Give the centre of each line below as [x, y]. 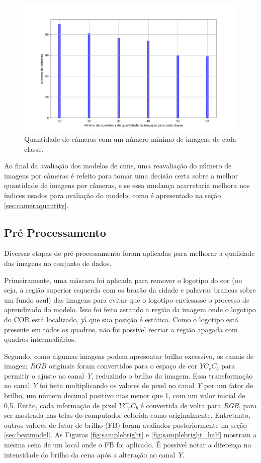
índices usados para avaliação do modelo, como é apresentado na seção [113, 195]
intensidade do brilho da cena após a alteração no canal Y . [95, 454]
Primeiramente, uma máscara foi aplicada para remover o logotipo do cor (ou [123, 280]
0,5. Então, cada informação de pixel [60, 405]
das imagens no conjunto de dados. [58, 263]
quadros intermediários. [40, 339]
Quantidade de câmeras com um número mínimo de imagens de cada [130, 138]
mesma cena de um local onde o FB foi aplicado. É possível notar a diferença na [128, 445]
